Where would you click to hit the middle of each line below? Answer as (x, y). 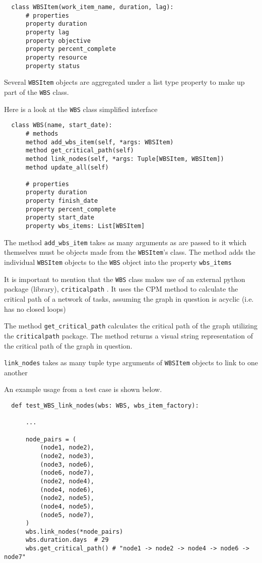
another (16, 372)
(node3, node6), (67, 464)
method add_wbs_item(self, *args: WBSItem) (100, 142)
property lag (47, 32)
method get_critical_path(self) (80, 151)
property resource (56, 57)
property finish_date (62, 201)
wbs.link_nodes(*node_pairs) (74, 531)
